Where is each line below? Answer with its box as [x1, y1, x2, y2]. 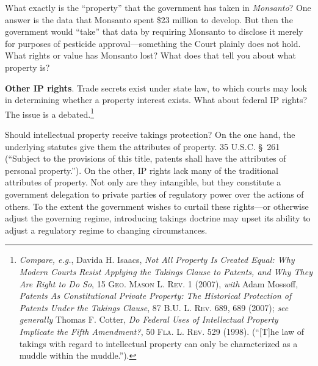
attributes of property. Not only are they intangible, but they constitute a [5, 176, 281, 188]
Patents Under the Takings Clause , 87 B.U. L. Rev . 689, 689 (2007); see [19, 301, 289, 314]
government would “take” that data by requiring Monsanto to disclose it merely [5, 25, 303, 38]
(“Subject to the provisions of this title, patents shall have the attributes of [5, 152, 286, 165]
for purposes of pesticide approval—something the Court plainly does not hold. [5, 37, 301, 49]
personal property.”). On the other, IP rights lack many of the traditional [5, 163, 278, 176]
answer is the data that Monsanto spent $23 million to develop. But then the [5, 13, 293, 26]
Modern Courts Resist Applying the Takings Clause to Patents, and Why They [19, 265, 313, 278]
